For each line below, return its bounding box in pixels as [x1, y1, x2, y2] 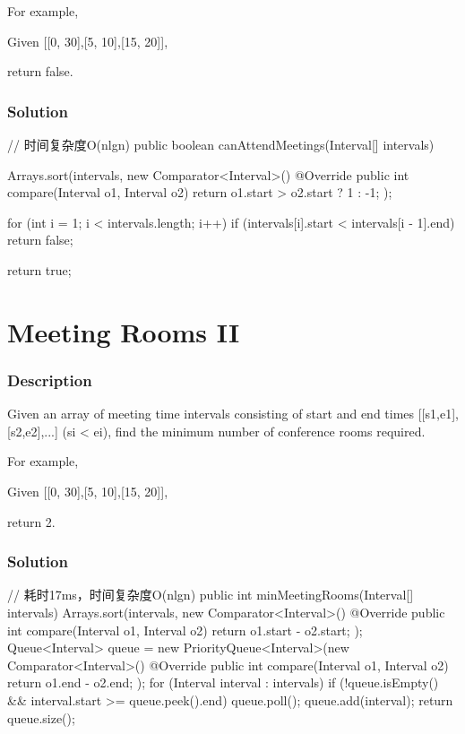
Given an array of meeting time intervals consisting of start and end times [7, 404, 415, 423]
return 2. [7, 512, 56, 531]
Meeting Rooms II [7, 313, 240, 350]
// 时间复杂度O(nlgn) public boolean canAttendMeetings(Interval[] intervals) [7, 135, 435, 153]
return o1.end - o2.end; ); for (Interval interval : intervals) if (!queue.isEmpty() [7, 673, 439, 692]
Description [7, 368, 92, 391]
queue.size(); [7, 708, 75, 727]
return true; [7, 260, 72, 279]
